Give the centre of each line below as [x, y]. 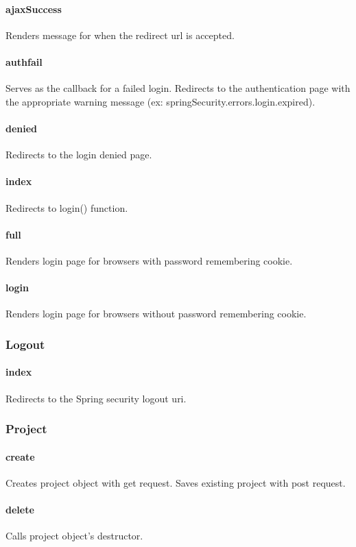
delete [20, 509]
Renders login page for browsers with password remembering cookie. [149, 260]
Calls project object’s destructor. [74, 536]
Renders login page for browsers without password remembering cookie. [156, 314]
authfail [24, 61]
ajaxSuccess [34, 9]
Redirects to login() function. [67, 207]
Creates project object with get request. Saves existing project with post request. [176, 482]
